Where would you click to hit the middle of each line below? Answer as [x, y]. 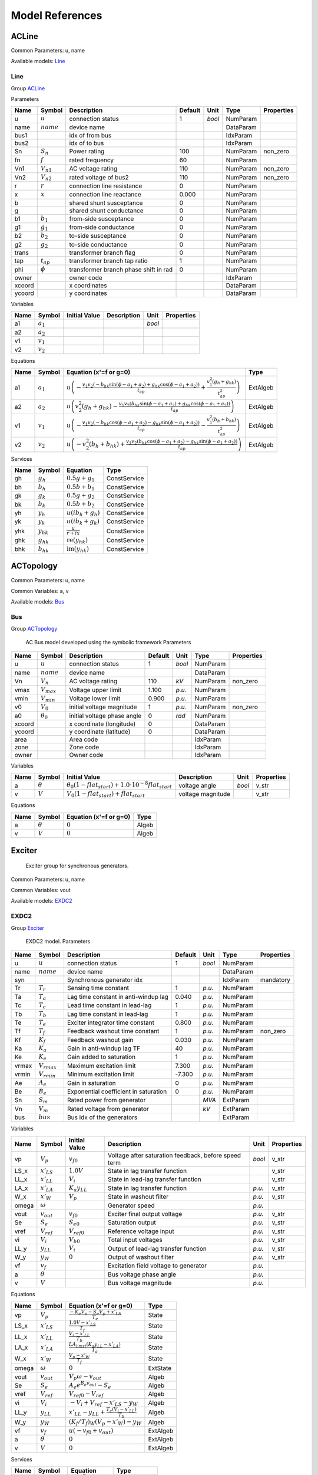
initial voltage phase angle [105, 716]
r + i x [73, 533]
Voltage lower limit [95, 698]
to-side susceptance [98, 236]
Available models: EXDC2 [42, 901]
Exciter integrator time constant [110, 1022]
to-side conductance [98, 244]
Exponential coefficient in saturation [117, 1091]
